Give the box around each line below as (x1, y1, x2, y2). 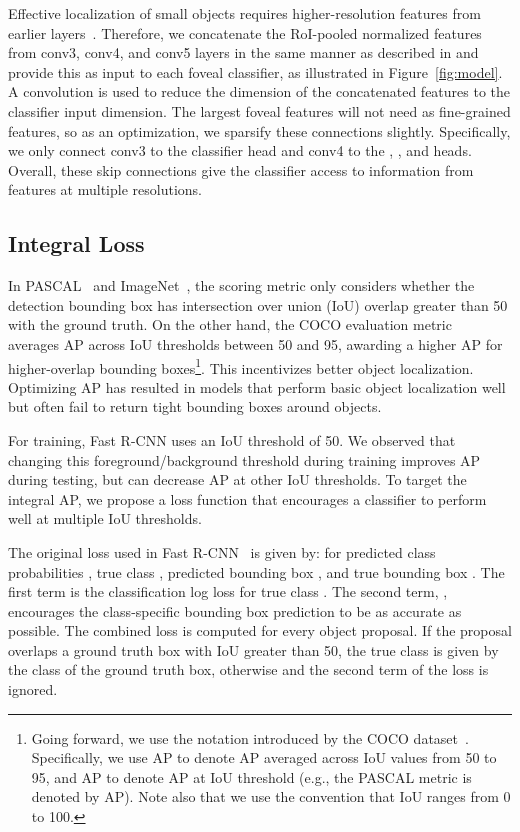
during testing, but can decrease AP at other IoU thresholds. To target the (8, 469, 467, 490)
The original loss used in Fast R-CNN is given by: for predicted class (8, 541, 436, 562)
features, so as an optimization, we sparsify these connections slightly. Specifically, (8, 120, 511, 141)
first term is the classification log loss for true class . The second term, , (8, 581, 448, 602)
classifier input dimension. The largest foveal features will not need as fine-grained (8, 100, 511, 121)
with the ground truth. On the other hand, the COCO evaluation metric (8, 314, 452, 335)
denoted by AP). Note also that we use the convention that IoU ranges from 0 (31, 786, 511, 807)
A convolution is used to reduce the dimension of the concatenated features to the (8, 81, 511, 102)
